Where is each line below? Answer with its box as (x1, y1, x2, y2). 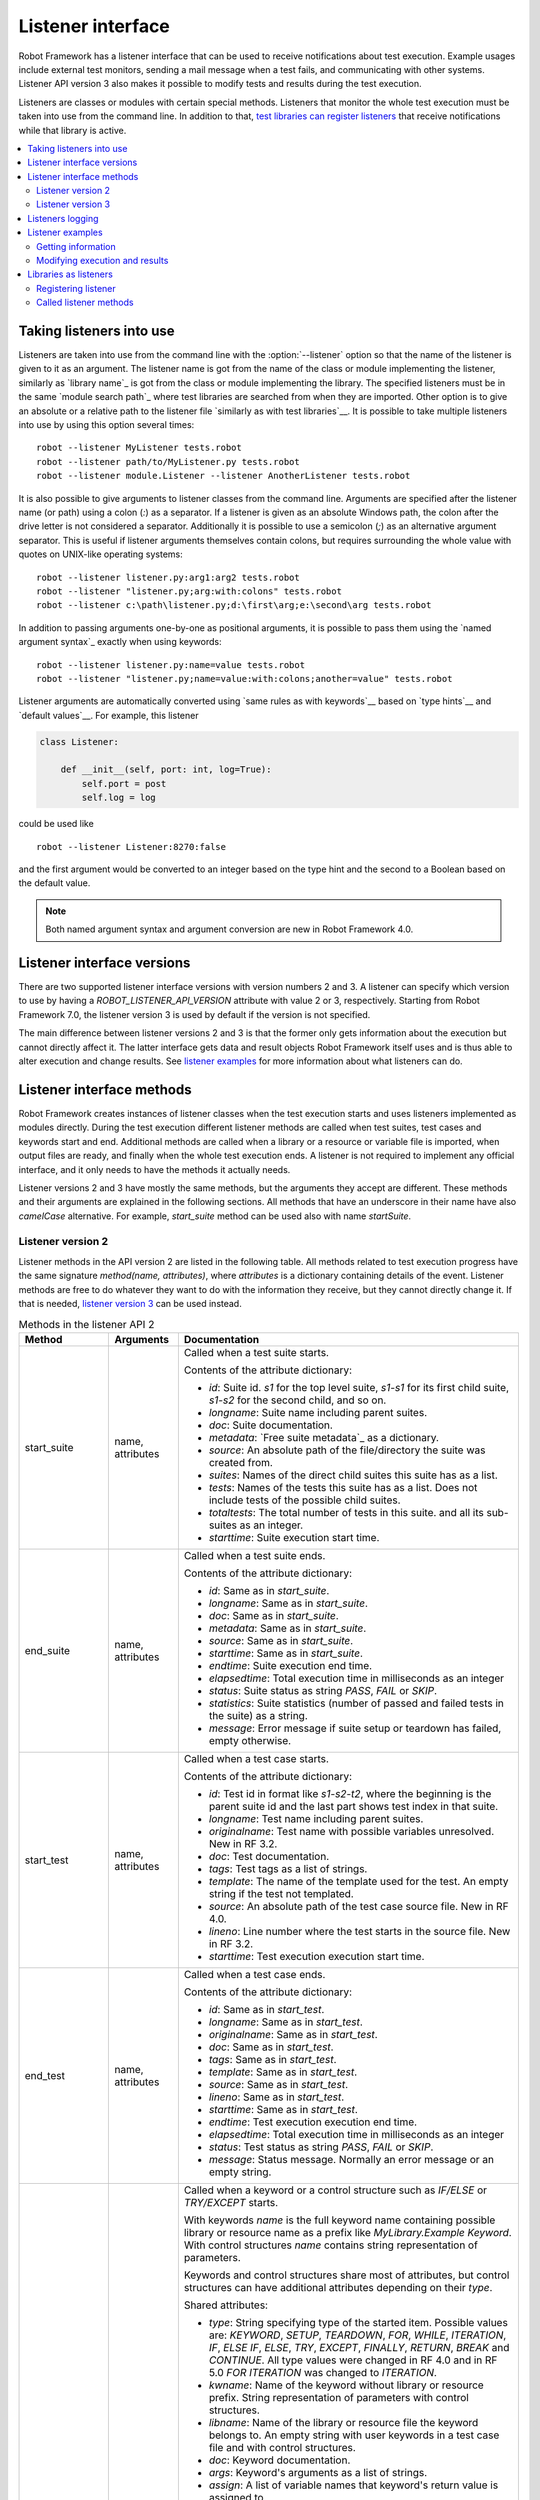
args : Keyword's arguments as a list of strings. (208, 2465, 428, 2479)
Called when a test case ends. (183, 1967, 326, 1981)
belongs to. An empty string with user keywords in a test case (208, 2428, 500, 2442)
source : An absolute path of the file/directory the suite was (208, 1443, 486, 1457)
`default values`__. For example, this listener (18, 709, 199, 721)
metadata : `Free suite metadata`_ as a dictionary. (208, 1430, 440, 1444)
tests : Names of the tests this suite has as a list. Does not (208, 1480, 478, 1494)
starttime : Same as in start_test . (208, 2102, 359, 2116)
